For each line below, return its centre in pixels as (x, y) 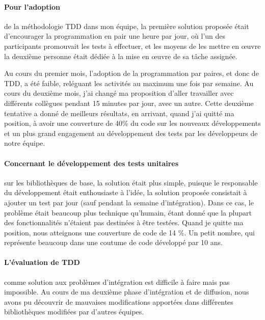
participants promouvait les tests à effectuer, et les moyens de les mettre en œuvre (132, 46)
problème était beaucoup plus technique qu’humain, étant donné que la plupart (128, 212)
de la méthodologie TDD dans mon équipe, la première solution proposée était (127, 26)
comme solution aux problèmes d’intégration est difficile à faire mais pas (117, 282)
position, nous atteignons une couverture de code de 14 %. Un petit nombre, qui (129, 232)
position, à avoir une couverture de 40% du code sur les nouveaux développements (132, 123)
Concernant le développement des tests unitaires (91, 163)
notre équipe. (25, 143)
